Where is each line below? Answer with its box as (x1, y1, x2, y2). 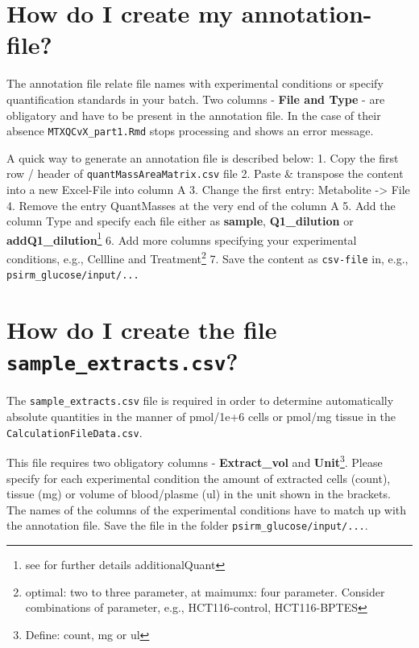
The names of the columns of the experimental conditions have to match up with (6, 501, 407, 518)
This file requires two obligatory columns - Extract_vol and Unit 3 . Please (6, 452, 383, 470)
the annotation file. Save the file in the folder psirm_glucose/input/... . (6, 517, 368, 534)
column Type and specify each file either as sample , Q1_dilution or (6, 213, 354, 229)
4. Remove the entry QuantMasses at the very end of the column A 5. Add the (6, 196, 396, 213)
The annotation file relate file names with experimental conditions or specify (6, 75, 384, 92)
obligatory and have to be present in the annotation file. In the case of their (6, 106, 381, 123)
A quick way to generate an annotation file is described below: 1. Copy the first (6, 149, 399, 166)
